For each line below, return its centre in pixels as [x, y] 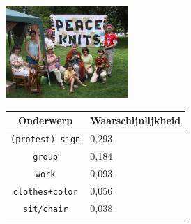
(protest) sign [46, 140]
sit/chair [45, 209]
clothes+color [45, 192]
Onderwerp [46, 120]
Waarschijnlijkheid [136, 120]
